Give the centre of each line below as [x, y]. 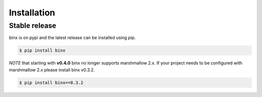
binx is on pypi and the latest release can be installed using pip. [72, 38]
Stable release [33, 26]
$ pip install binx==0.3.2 [51, 83]
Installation [32, 13]
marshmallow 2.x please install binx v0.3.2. [52, 69]
